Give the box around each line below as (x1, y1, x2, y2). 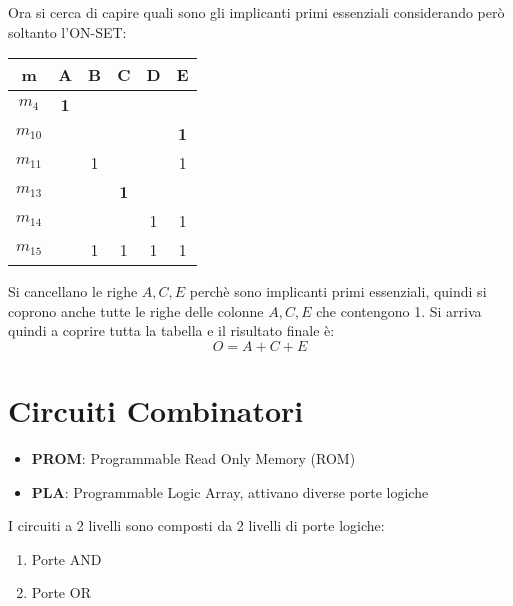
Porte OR (31, 582, 91, 603)
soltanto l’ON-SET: (8, 21, 127, 42)
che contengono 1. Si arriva (316, 300, 482, 321)
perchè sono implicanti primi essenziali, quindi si (189, 281, 487, 302)
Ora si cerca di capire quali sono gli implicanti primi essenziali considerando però (8, 2, 505, 22)
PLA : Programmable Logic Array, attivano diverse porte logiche (31, 481, 429, 502)
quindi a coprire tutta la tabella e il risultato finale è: (8, 320, 335, 341)
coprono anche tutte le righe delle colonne (8, 300, 264, 321)
